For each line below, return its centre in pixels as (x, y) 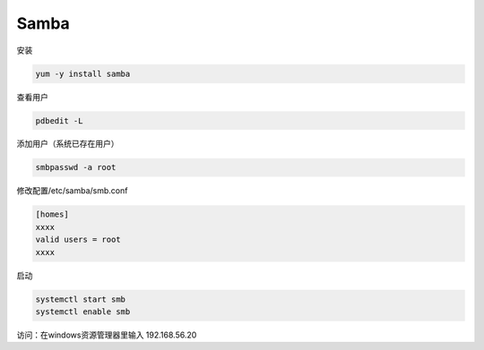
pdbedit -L (59, 120)
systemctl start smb (80, 299)
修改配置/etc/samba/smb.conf (72, 191)
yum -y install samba (83, 73)
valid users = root (78, 240)
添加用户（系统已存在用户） (68, 144)
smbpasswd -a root (76, 167)
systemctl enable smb (83, 312)
